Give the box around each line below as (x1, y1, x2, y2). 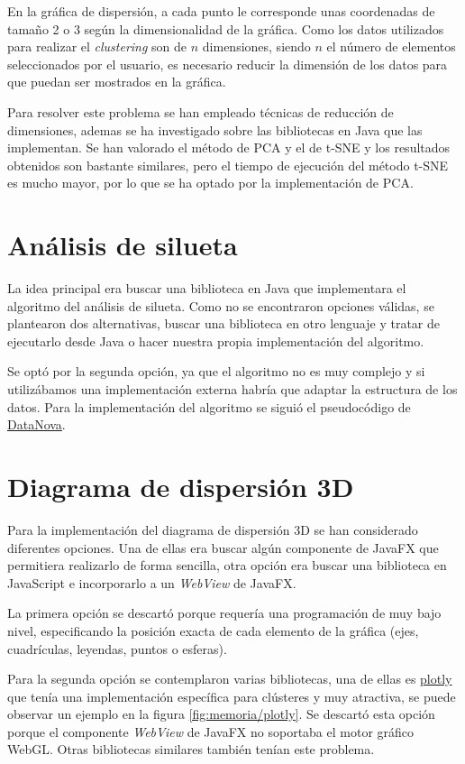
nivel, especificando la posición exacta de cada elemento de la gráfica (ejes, (7, 621, 419, 640)
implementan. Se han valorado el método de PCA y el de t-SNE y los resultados (7, 138, 451, 157)
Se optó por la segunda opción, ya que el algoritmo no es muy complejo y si (7, 362, 425, 381)
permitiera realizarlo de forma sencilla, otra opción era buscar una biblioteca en (7, 556, 447, 575)
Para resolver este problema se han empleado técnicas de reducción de (7, 102, 394, 121)
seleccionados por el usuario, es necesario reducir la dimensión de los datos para (7, 54, 448, 73)
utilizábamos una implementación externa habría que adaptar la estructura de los (7, 380, 458, 399)
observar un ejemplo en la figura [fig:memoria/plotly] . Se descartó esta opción (7, 704, 435, 723)
